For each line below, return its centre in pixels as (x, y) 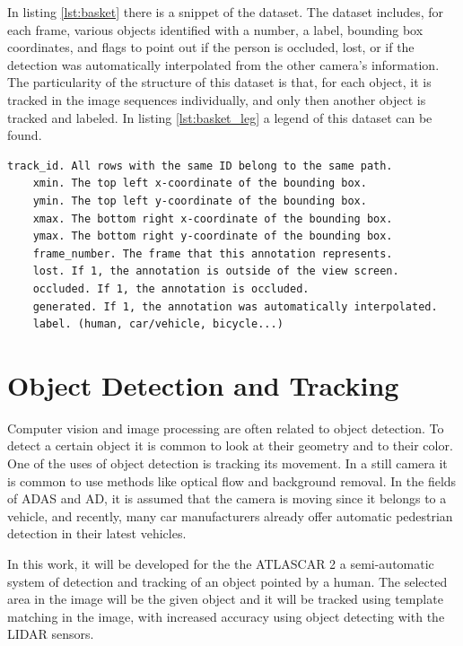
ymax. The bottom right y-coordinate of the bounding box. (213, 236)
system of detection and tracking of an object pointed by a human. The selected (227, 581)
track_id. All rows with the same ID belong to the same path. (200, 166)
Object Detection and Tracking (203, 384)
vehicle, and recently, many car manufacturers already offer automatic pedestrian (230, 515)
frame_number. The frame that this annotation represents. (213, 253)
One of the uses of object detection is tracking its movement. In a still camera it (227, 463)
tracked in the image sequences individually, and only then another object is (217, 99)
